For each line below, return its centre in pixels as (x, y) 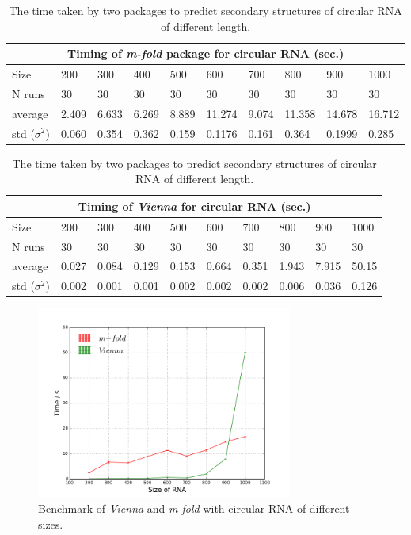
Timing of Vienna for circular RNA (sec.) (194, 206)
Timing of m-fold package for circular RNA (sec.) (205, 53)
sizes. (51, 524)
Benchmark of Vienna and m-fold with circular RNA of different (194, 508)
